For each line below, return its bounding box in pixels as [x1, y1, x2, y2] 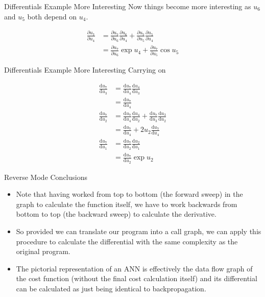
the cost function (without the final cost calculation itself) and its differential [16, 273, 257, 284]
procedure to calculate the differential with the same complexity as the [16, 236, 238, 246]
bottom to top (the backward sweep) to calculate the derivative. [16, 209, 216, 219]
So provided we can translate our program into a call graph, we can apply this [16, 226, 261, 236]
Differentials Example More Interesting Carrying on [4, 64, 166, 75]
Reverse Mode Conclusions [4, 171, 88, 182]
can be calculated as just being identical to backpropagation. [16, 283, 206, 293]
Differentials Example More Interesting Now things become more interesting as [4, 1, 251, 11]
